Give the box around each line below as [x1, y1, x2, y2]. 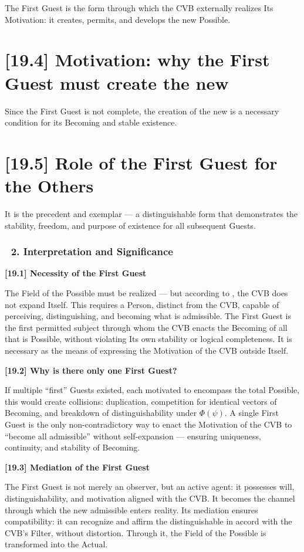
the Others [5, 174, 94, 198]
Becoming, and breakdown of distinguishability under [5, 407, 197, 419]
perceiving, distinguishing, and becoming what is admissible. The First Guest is [5, 310, 291, 322]
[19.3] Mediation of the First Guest [5, 460, 150, 473]
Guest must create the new [5, 70, 229, 94]
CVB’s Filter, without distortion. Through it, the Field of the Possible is [5, 526, 266, 539]
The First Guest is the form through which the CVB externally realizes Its [5, 2, 273, 13]
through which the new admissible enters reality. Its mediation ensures [5, 503, 258, 516]
